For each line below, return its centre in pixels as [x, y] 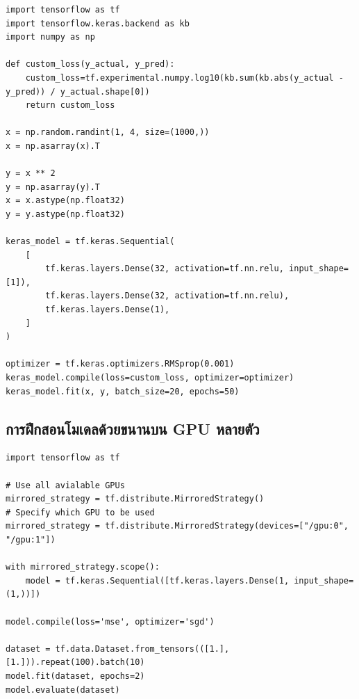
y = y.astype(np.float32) [65, 214]
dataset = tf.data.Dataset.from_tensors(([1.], [118, 649]
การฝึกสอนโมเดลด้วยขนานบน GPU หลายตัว [133, 428]
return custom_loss [70, 105]
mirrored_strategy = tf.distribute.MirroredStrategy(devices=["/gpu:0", [177, 526]
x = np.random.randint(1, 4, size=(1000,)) [108, 132]
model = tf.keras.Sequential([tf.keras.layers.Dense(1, [157, 580]
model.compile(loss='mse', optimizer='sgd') [110, 621]
